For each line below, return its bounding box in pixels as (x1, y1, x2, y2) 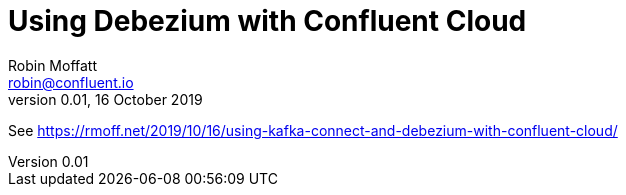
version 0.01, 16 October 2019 (8, 90, 203, 108)
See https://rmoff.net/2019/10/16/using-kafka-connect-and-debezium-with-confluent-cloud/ (8, 121, 618, 139)
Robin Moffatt (8, 56, 98, 74)
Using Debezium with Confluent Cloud (8, 4, 527, 38)
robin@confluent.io (8, 73, 134, 91)
